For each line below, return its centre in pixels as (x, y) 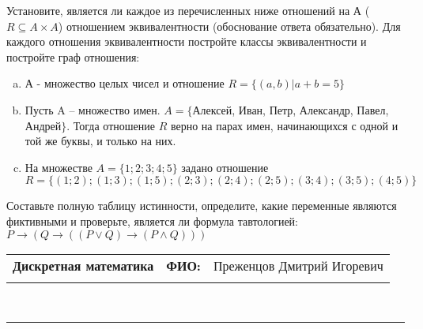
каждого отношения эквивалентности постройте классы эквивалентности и (187, 41)
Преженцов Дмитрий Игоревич (298, 265)
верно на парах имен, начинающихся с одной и (284, 125)
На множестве (59, 167)
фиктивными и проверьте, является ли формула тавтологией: (152, 221)
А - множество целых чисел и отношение (125, 83)
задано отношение (225, 167)
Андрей (43, 125)
